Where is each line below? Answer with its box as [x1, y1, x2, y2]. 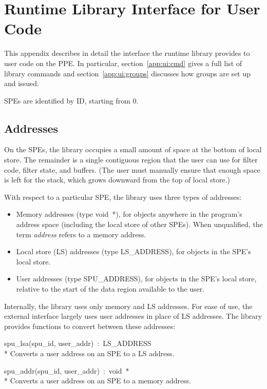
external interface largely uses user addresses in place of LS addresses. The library [4, 311, 262, 321]
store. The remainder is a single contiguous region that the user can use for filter [4, 154, 258, 165]
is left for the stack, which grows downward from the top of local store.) [4, 174, 230, 185]
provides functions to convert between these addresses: [4, 320, 176, 331]
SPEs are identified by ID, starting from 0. [4, 95, 139, 106]
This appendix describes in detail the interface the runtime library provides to [4, 48, 250, 58]
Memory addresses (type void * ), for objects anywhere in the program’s [16, 209, 242, 219]
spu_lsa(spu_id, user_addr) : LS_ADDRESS [4, 338, 151, 349]
